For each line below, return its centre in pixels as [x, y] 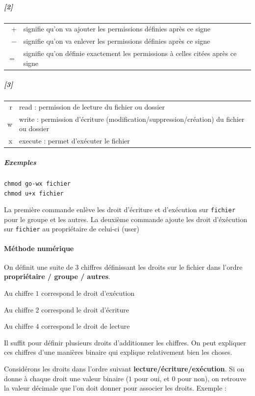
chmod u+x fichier [34, 193]
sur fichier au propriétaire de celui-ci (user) [72, 229]
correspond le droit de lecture [86, 326]
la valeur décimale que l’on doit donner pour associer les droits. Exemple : [115, 388]
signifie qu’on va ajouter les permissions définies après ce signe [117, 29]
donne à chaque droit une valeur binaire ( [66, 378]
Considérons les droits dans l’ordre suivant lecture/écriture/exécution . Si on [124, 368]
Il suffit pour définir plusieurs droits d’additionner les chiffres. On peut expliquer [125, 342]
